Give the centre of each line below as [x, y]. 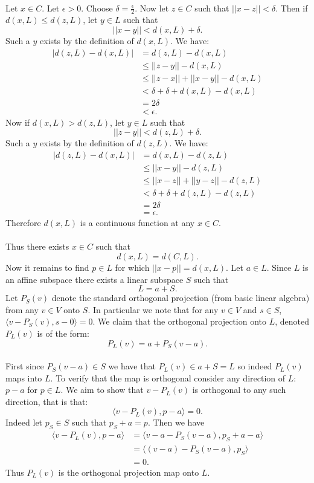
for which [132, 267]
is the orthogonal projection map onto [129, 472]
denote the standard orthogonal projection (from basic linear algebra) [181, 298]
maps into [24, 378]
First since [25, 366]
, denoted [292, 321]
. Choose [97, 8]
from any [22, 309]
